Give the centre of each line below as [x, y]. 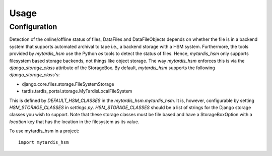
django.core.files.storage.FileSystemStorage [68, 84]
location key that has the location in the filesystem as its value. [74, 122]
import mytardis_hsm [44, 142]
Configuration [33, 27]
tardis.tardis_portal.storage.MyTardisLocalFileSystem [77, 91]
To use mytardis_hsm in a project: [44, 131]
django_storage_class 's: [35, 75]
